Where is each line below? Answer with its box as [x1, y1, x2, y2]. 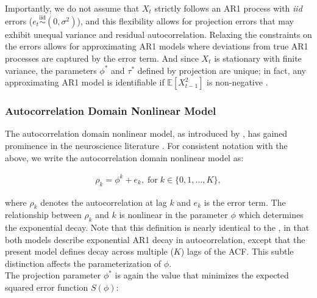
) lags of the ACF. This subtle [180, 245, 294, 258]
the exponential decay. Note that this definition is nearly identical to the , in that [5, 221, 310, 234]
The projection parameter [5, 269, 101, 282]
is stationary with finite [214, 52, 302, 64]
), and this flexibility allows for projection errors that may [77, 14, 294, 27]
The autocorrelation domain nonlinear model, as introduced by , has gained [5, 127, 288, 140]
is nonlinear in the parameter [119, 208, 228, 221]
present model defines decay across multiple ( [5, 245, 174, 258]
